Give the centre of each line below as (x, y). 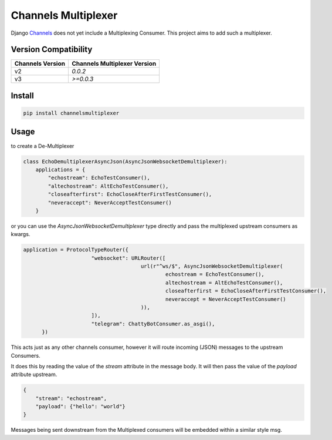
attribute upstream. (34, 374)
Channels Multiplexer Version (114, 63)
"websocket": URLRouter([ (128, 258)
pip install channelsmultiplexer (71, 113)
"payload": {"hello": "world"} (80, 407)
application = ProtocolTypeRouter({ (76, 250)
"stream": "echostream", (71, 398)
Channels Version (40, 63)
